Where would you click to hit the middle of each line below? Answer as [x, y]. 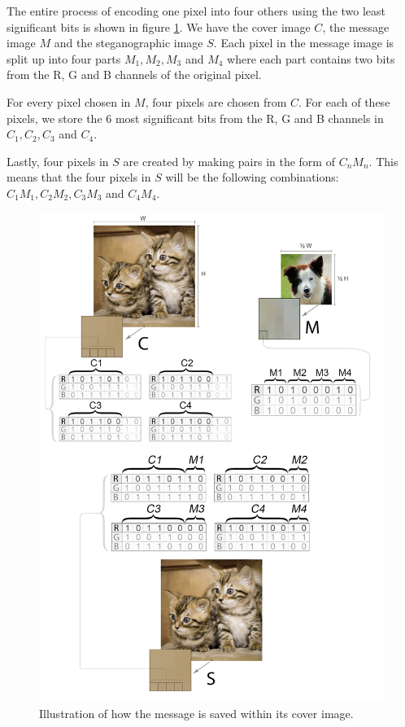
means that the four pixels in [79, 177]
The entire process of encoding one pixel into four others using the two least [196, 11]
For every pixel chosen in [69, 101]
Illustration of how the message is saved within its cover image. [196, 713]
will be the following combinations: [252, 177]
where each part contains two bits [311, 58]
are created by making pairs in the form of [229, 161]
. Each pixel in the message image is [304, 43]
